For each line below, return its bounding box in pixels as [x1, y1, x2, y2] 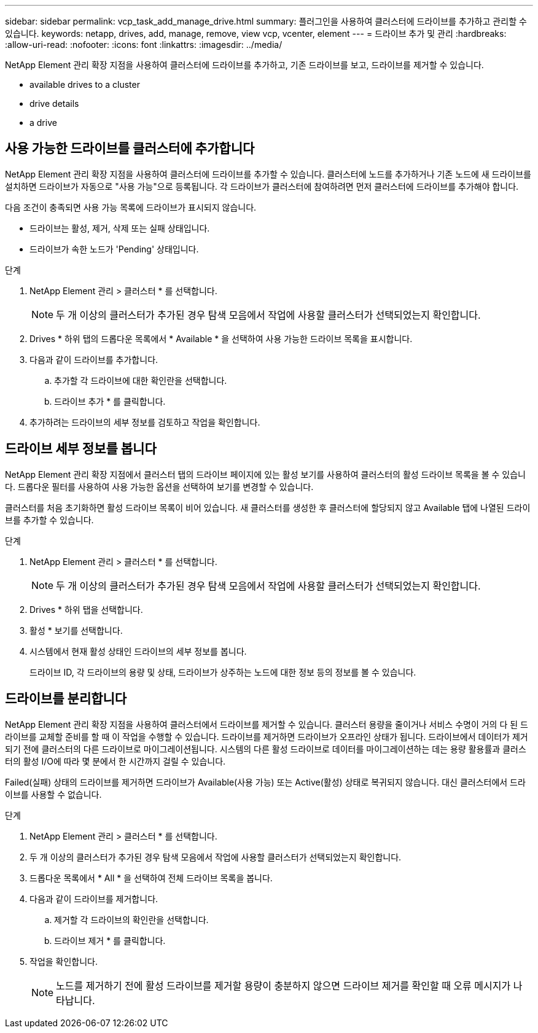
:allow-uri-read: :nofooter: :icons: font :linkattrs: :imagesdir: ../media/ [5, 39, 283, 50]
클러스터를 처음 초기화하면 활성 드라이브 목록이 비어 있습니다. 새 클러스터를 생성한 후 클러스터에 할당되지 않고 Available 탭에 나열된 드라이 [5, 502, 531, 513]
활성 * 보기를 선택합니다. [29, 625, 123, 636]
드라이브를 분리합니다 [5, 691, 127, 707]
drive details [29, 98, 79, 109]
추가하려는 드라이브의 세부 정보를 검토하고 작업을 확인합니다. [29, 416, 260, 427]
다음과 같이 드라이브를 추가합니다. [29, 354, 158, 365]
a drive [29, 117, 57, 128]
